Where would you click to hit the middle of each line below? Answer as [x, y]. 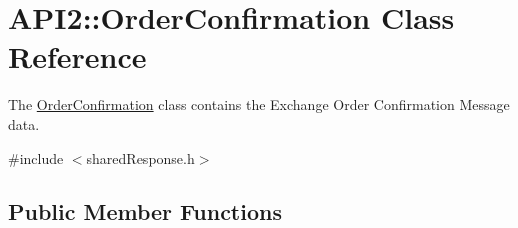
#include [36, 157]
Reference [77, 56]
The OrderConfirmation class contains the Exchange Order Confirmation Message [259, 104]
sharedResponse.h [140, 157]
